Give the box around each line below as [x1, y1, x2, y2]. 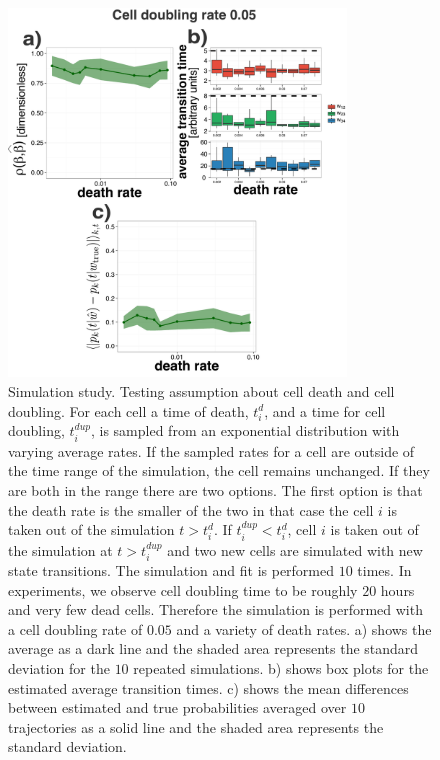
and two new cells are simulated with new [167, 539, 423, 560]
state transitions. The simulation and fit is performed [8, 560, 335, 581]
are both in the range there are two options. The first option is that [8, 480, 423, 501]
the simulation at [8, 539, 113, 560]
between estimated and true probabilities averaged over [8, 697, 347, 718]
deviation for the [8, 658, 110, 679]
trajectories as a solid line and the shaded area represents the [8, 716, 384, 737]
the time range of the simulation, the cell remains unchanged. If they [8, 460, 430, 481]
